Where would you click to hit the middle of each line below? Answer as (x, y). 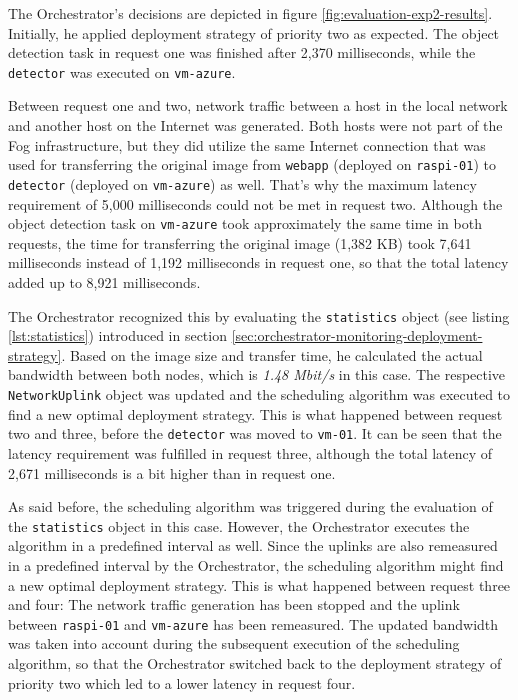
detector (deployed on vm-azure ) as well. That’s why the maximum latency (242, 183)
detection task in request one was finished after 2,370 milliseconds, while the (242, 52)
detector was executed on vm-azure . (122, 71)
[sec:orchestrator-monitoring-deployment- (357, 335)
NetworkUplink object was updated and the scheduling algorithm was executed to (259, 394)
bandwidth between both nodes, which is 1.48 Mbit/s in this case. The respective (257, 374)
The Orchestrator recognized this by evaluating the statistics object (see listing (259, 315)
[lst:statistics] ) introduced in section (117, 335)
